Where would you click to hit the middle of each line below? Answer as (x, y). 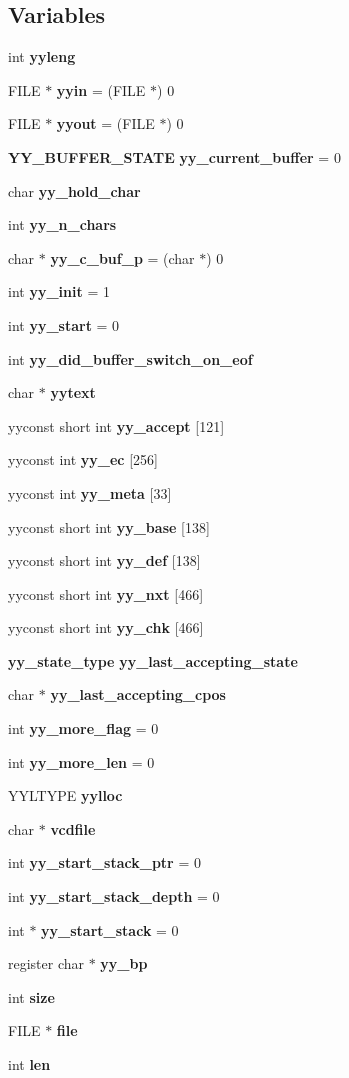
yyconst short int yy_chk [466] (106, 627)
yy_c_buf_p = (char (122, 257)
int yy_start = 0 (64, 324)
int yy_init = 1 (59, 291)
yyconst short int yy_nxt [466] (106, 593)
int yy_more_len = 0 (81, 761)
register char (46, 963)
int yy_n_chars (62, 224)
